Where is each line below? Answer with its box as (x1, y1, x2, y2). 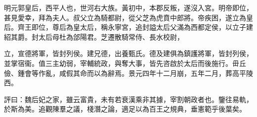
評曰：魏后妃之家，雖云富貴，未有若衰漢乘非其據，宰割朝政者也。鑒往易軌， (4, 94, 253, 104)
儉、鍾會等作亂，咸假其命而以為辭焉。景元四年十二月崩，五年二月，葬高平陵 (4, 67, 253, 78)
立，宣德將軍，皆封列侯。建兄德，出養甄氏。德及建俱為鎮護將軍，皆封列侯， (4, 48, 253, 58)
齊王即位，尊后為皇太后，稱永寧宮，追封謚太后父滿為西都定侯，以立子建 (17, 22, 253, 32)
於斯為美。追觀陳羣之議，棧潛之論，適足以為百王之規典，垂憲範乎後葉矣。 (4, 104, 246, 114)
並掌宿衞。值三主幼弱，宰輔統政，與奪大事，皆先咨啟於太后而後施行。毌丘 (4, 58, 246, 68)
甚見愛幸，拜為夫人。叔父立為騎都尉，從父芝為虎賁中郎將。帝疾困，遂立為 (4, 12, 246, 22)
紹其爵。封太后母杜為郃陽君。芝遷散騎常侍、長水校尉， (4, 31, 184, 42)
